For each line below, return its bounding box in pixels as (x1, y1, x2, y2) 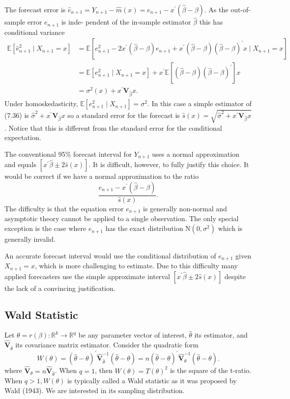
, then (94, 365, 113, 375)
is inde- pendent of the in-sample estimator (61, 17, 191, 27)
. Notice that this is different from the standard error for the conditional (4, 122, 222, 133)
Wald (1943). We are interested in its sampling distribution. (4, 385, 185, 395)
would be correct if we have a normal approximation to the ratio (4, 171, 199, 181)
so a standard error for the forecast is (67, 110, 180, 120)
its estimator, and (194, 330, 248, 340)
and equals (4, 159, 37, 170)
